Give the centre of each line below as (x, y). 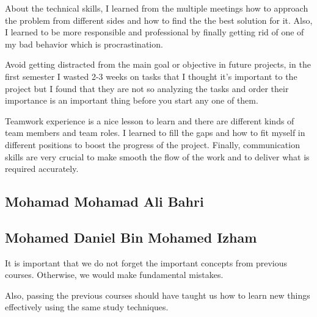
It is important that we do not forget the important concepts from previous (146, 262)
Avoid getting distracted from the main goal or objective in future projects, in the (158, 64)
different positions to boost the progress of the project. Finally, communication (152, 144)
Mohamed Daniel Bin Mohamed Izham (131, 237)
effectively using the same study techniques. (87, 307)
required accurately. (42, 169)
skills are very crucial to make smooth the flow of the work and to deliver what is (157, 156)
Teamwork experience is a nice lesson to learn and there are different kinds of (150, 120)
